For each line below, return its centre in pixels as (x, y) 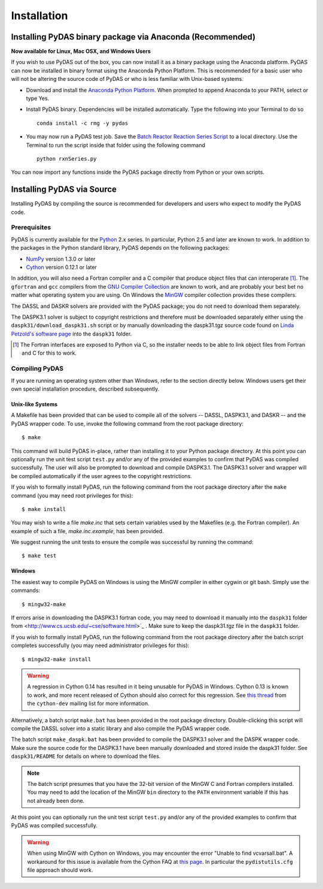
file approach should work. (60, 870)
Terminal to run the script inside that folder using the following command (116, 145)
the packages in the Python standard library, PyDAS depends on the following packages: (120, 248)
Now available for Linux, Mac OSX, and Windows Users (81, 52)
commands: (26, 591)
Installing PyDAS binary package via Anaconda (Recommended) (133, 37)
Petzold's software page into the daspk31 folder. (71, 334)
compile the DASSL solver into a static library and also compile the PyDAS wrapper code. (121, 728)
